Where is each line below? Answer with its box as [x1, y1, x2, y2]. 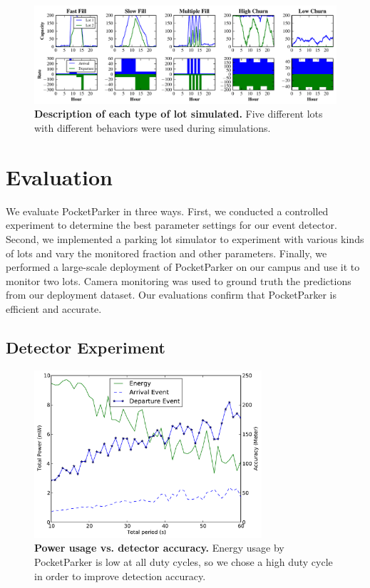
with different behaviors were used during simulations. [34, 120, 271, 135]
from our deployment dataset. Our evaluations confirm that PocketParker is [6, 287, 337, 302]
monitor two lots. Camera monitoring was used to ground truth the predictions [6, 273, 351, 288]
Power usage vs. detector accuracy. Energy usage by [34, 540, 284, 555]
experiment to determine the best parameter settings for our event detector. [6, 217, 337, 232]
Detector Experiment [6, 336, 165, 358]
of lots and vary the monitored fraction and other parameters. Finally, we [6, 245, 327, 260]
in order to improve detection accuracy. [34, 568, 206, 583]
